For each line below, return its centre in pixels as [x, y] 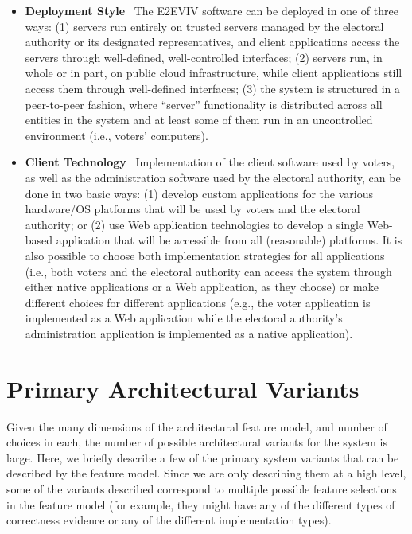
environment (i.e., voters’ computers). [117, 135]
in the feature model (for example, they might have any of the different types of [201, 504]
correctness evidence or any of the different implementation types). [169, 520]
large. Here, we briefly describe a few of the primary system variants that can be [203, 457]
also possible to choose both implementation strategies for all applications [205, 255]
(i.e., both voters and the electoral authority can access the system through [208, 271]
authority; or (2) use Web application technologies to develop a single [194, 224]
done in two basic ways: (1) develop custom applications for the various [199, 193]
